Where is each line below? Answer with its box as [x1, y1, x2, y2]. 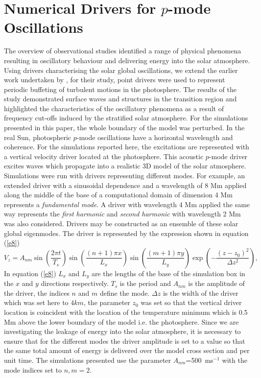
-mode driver [209, 151, 248, 161]
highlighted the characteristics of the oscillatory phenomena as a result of [4, 103, 224, 113]
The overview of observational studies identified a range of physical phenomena [4, 46, 241, 56]
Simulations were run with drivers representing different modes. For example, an [4, 170, 245, 181]
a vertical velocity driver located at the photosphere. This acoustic [4, 151, 204, 161]
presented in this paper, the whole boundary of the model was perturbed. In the [4, 122, 245, 133]
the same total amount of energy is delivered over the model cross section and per [4, 345, 250, 355]
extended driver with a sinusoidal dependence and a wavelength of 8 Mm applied [4, 180, 247, 190]
